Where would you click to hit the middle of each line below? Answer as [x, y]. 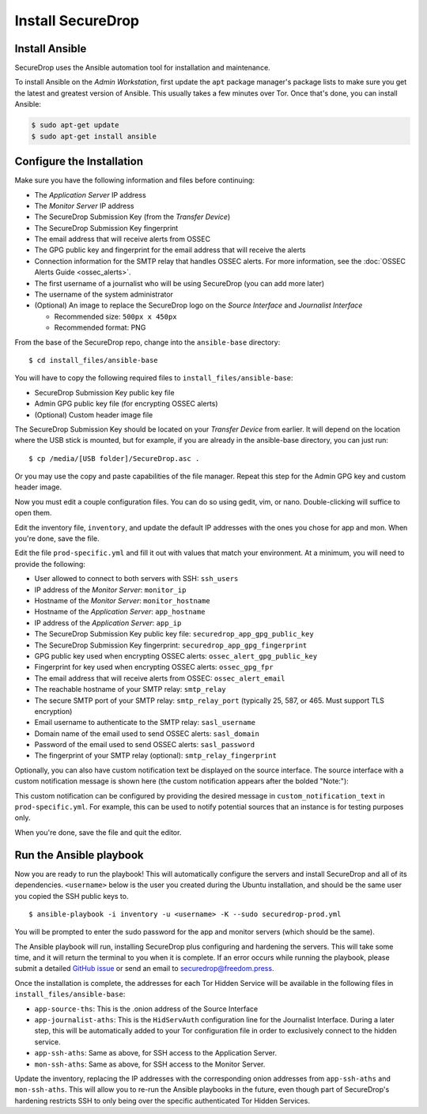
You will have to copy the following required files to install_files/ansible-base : [154, 378]
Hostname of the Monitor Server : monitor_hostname [122, 600]
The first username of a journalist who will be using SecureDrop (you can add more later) [179, 283]
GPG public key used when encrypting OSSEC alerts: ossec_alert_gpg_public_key [176, 655]
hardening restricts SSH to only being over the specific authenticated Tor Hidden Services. [162, 1101]
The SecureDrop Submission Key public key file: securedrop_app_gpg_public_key [174, 634]
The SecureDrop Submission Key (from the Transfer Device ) [132, 217]
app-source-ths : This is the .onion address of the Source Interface [146, 1009]
